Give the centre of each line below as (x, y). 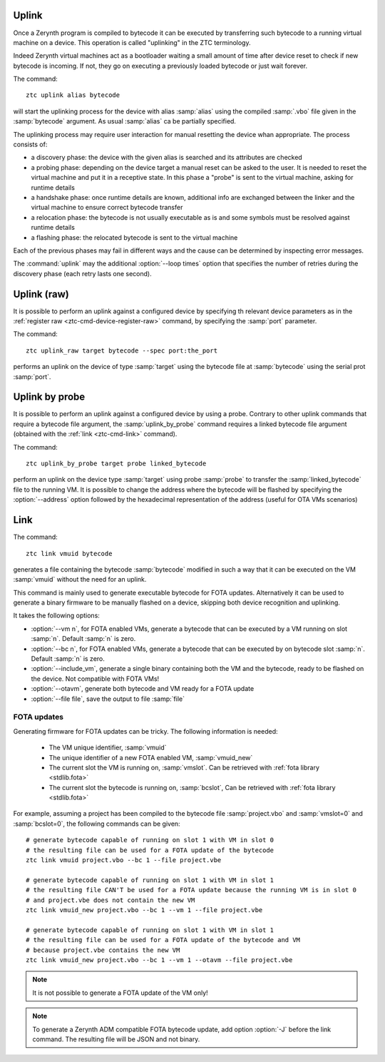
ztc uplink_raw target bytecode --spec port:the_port (122, 350)
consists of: (30, 145)
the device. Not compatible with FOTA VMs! (95, 679)
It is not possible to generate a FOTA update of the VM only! (120, 993)
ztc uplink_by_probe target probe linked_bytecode (116, 464)
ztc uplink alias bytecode (73, 95)
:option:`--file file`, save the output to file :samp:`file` (108, 699)
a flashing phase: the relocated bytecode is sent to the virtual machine (134, 237)
